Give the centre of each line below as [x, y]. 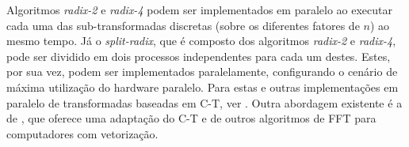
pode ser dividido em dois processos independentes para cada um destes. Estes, [199, 56]
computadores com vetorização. [82, 133]
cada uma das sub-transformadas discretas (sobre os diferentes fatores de [183, 25]
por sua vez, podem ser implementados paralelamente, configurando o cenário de [202, 72]
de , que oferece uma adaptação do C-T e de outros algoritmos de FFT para [191, 118]
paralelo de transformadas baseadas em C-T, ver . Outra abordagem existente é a [204, 102]
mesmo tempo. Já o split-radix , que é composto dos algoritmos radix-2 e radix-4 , [201, 41]
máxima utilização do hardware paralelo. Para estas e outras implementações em [203, 87]
